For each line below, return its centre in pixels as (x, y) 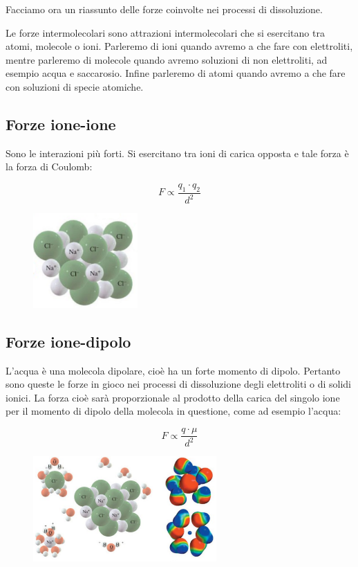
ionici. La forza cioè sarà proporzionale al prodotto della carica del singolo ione (173, 397)
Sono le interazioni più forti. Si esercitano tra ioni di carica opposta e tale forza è (177, 153)
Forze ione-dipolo (68, 341)
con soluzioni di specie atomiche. (75, 86)
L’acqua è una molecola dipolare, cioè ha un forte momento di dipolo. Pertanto (173, 370)
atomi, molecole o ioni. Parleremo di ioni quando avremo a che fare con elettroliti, (179, 46)
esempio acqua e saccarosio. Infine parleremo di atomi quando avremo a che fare (176, 73)
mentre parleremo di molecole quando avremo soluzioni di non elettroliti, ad (167, 59)
